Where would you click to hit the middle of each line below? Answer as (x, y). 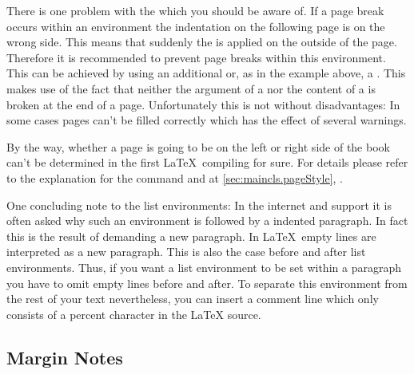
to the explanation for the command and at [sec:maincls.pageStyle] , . (175, 177)
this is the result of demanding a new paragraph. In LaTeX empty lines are (191, 236)
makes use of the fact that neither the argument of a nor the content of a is (191, 88)
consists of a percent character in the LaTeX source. (134, 314)
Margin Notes (65, 357)
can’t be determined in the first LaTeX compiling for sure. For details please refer (207, 162)
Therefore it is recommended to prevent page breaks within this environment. (196, 57)
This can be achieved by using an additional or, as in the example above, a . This (206, 73)
